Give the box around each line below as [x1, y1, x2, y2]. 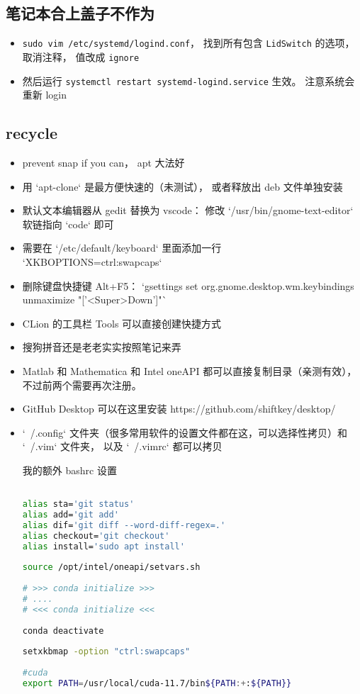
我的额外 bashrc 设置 [22, 462, 117, 477]
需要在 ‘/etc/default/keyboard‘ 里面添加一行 [22, 240, 222, 255]
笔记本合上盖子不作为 [6, 2, 154, 24]
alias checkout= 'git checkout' [22, 530, 170, 541]
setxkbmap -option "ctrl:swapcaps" [22, 647, 191, 657]
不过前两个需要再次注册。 [22, 377, 142, 392]
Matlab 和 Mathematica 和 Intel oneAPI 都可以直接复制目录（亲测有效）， [22, 363, 357, 378]
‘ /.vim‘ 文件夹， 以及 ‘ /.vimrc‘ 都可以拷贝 [22, 439, 223, 454]
